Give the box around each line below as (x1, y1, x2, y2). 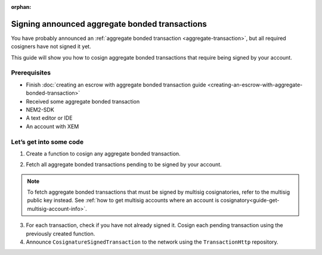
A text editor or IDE (26, 114, 73, 122)
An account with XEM (26, 123, 79, 130)
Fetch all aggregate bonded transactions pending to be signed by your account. (26, 161, 222, 168)
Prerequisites (11, 69, 51, 77)
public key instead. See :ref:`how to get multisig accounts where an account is (27, 197, 219, 204)
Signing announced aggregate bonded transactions (11, 18, 207, 29)
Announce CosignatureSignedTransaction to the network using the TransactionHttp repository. (26, 238, 278, 245)
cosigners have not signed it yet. (11, 43, 92, 50)
